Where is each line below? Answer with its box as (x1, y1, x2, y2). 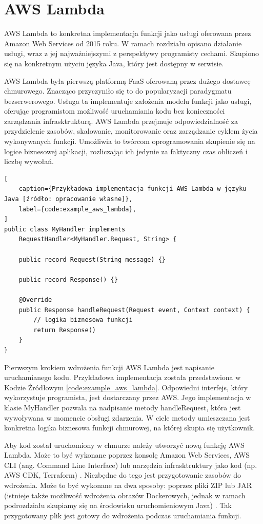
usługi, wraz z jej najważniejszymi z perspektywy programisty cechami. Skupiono (4, 48, 259, 59)
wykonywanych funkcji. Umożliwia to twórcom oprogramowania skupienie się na (4, 136, 255, 147)
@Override (18, 296, 52, 303)
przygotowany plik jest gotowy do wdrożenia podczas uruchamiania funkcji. (4, 510, 241, 520)
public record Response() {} (18, 276, 118, 283)
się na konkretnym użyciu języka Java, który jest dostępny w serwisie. (4, 58, 224, 68)
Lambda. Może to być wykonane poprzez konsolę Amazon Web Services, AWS (4, 449, 250, 460)
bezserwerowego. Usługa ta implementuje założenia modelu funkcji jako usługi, (4, 95, 252, 106)
